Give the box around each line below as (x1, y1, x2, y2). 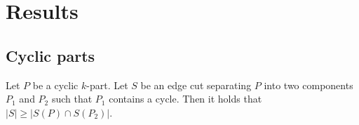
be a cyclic (32, 77, 79, 92)
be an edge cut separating (140, 77, 252, 92)
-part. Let (86, 77, 128, 92)
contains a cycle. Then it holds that (109, 91, 262, 106)
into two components (264, 77, 353, 92)
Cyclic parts (6, 44, 95, 66)
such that (51, 91, 93, 106)
